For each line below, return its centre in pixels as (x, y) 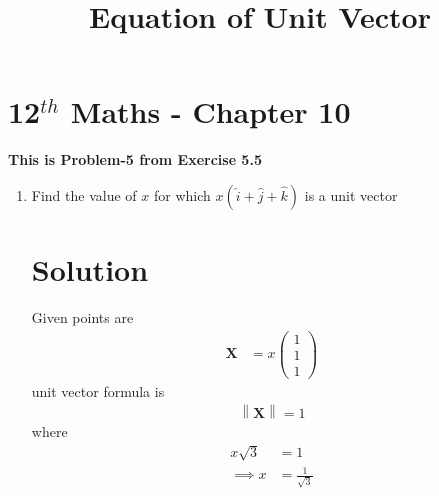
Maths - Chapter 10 (210, 111)
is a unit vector (351, 194)
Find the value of (84, 194)
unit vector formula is (98, 390)
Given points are (82, 317)
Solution (90, 269)
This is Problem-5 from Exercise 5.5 (135, 159)
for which (182, 194)
